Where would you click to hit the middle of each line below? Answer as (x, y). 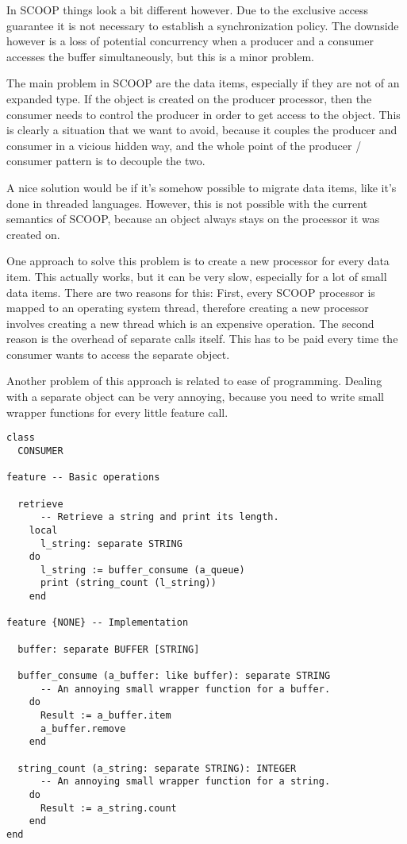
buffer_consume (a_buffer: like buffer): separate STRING (174, 676)
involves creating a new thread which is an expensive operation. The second (190, 323)
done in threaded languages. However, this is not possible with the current (187, 203)
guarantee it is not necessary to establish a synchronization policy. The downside (203, 25)
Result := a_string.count (108, 808)
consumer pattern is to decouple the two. (106, 161)
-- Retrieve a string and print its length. (159, 517)
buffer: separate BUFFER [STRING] (109, 649)
